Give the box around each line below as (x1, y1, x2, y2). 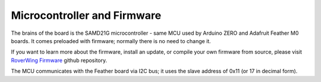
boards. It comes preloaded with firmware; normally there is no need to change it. (11, 37, 211, 44)
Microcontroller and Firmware (11, 9, 162, 22)
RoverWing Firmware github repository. (11, 57, 107, 64)
